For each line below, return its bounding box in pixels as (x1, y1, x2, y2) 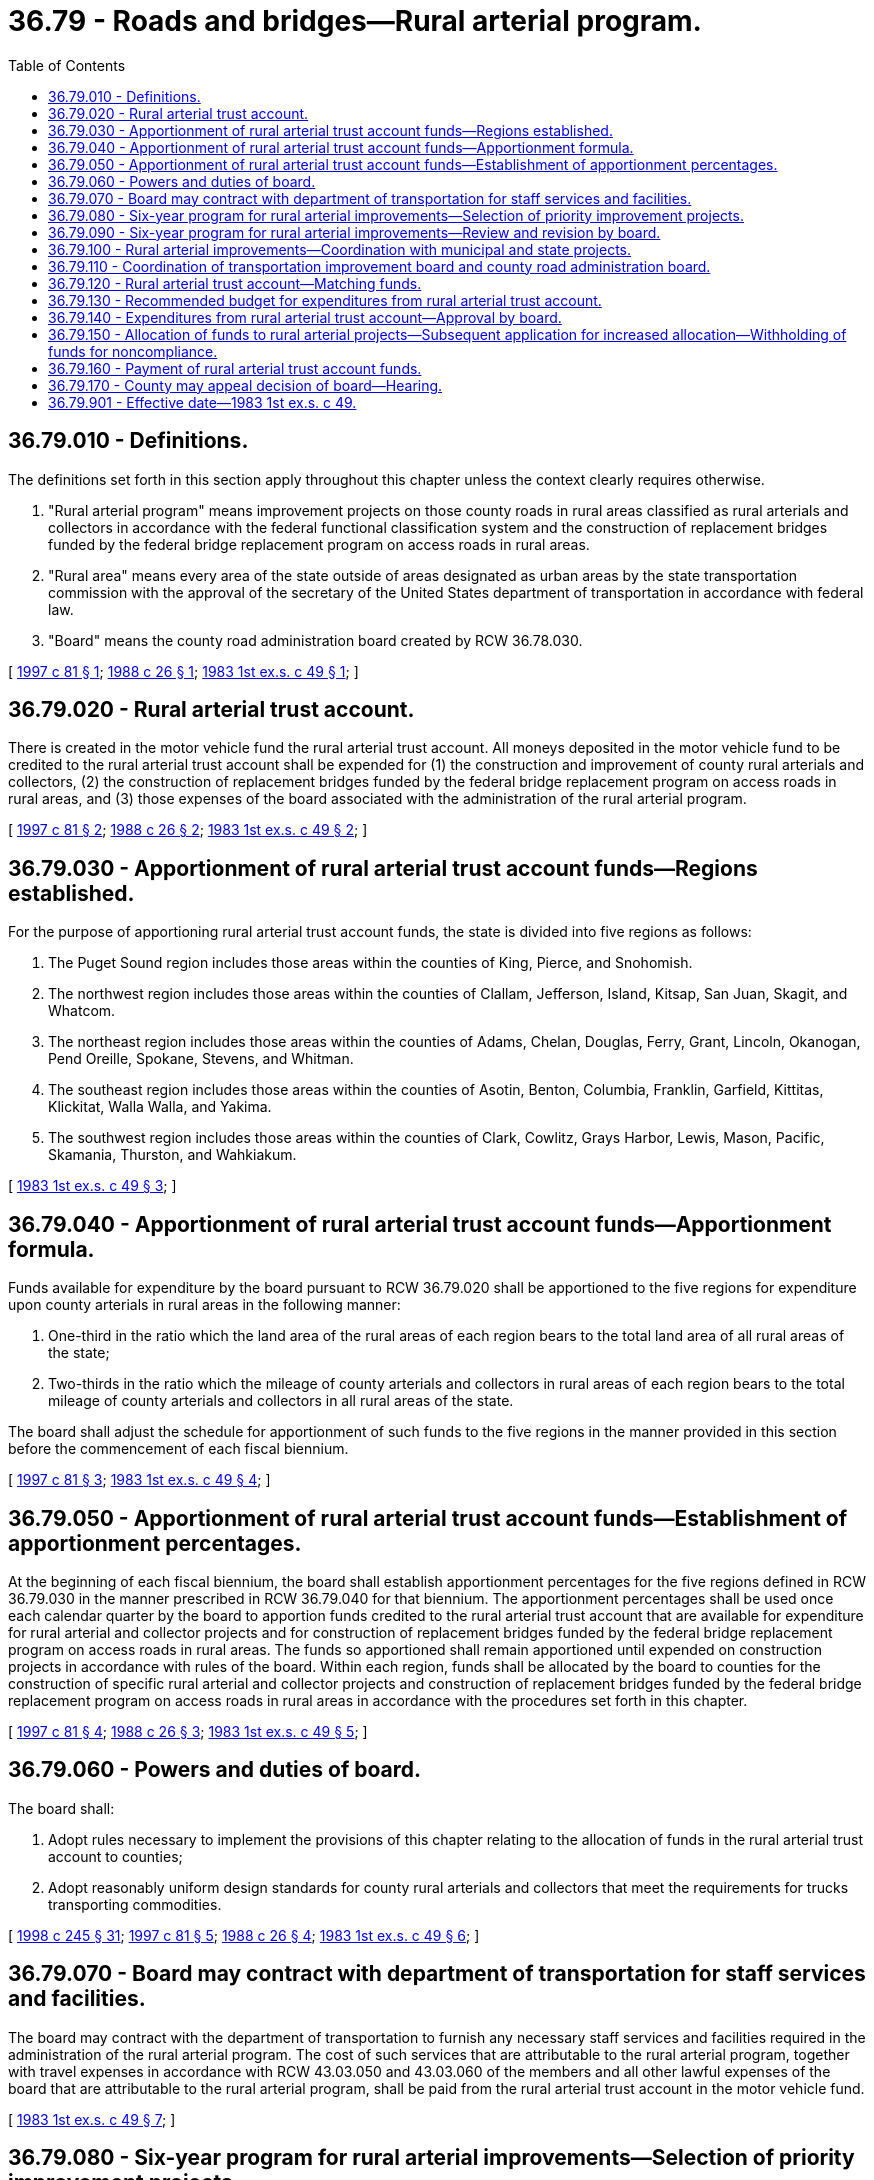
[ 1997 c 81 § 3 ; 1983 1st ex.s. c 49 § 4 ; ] (8, 1471, 271, 1489)
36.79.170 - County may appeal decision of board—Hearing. (48, 376, 443, 394)
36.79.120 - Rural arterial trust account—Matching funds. (48, 274, 422, 292)
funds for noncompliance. (48, 342, 218, 360)
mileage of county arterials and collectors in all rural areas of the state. (48, 1392, 514, 1410)
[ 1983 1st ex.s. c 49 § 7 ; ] (8, 2110, 176, 2128)
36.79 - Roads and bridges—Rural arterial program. (8, 4, 702, 38)
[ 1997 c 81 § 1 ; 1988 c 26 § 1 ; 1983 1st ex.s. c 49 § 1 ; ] (8, 662, 359, 680)
